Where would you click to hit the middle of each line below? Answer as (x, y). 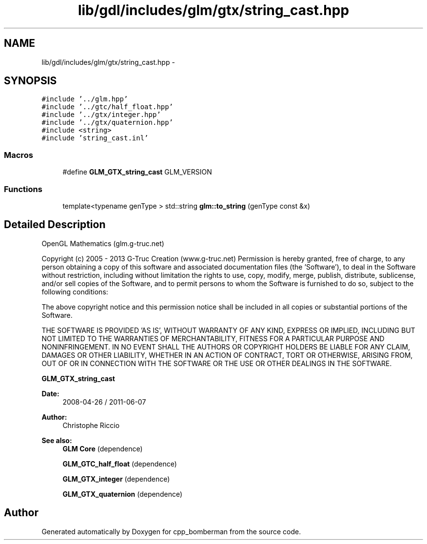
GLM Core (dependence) (103, 448)
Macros (19, 155)
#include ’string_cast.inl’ (95, 138)
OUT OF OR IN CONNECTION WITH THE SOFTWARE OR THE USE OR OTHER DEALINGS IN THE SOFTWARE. (217, 363)
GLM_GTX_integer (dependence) (116, 479)
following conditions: (75, 291)
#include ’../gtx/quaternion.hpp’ (107, 123)
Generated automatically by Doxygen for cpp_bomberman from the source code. (171, 531)
